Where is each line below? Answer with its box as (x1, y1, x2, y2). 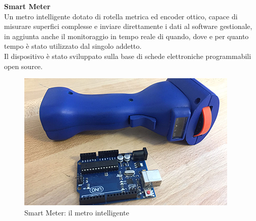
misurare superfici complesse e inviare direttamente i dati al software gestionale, (4, 21, 252, 31)
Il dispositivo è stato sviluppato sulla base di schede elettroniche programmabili (4, 50, 251, 61)
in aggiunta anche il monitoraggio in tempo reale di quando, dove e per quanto (4, 30, 249, 41)
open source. (4, 60, 43, 71)
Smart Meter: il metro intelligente (24, 207, 129, 217)
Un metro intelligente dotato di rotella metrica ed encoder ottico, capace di (4, 11, 238, 21)
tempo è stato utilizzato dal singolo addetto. (4, 41, 142, 51)
